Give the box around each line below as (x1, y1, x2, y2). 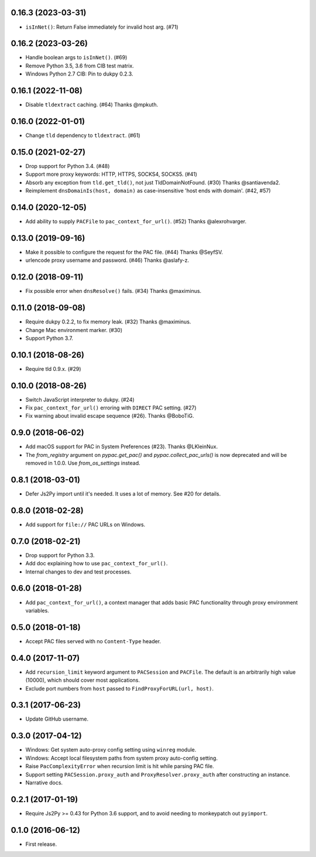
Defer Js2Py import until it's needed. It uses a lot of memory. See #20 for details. (25, 490, 221, 497)
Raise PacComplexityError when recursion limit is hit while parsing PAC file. (25, 763, 214, 770)
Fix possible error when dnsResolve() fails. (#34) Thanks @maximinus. (25, 288, 202, 295)
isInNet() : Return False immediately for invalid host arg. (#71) (25, 23, 178, 30)
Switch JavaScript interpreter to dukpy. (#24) (25, 396, 135, 403)
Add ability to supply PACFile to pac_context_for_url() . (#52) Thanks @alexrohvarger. (25, 218, 247, 225)
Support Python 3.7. (25, 334, 73, 342)
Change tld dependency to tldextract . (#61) (25, 132, 140, 139)
